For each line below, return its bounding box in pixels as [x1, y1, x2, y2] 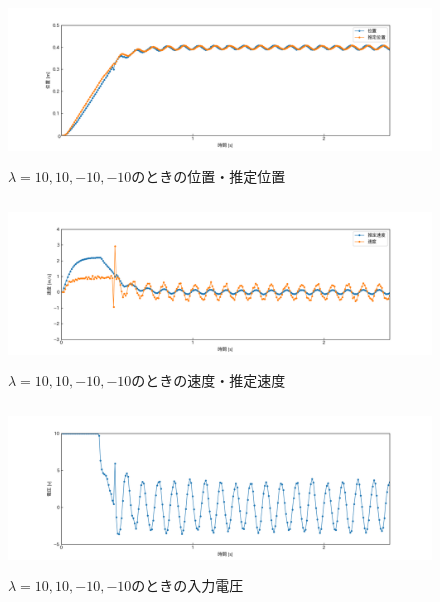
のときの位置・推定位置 [131, 165, 286, 186]
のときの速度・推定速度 [131, 370, 286, 391]
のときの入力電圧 [131, 574, 244, 595]
